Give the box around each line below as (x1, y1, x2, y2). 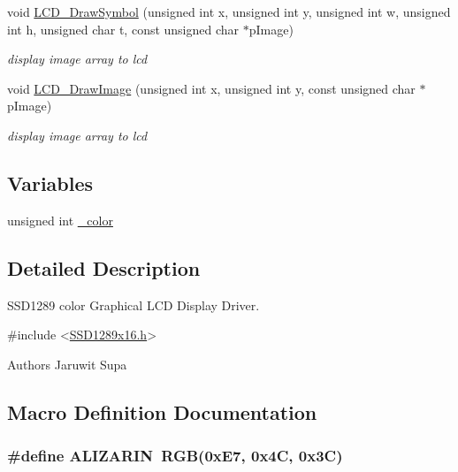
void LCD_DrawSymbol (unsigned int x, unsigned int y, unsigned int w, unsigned (7, 3, 451, 20)
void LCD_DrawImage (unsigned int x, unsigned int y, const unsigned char (7, 79, 416, 97)
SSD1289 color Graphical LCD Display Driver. (7, 295, 260, 314)
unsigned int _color (7, 210, 113, 229)
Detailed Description (7, 254, 201, 281)
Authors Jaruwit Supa (7, 354, 127, 373)
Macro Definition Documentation (7, 398, 317, 425)
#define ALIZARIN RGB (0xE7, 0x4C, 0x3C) (7, 445, 343, 467)
